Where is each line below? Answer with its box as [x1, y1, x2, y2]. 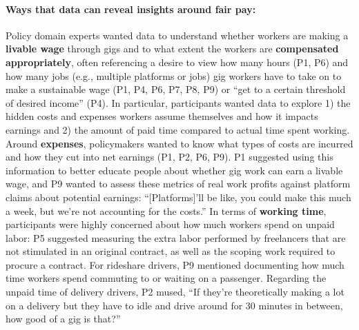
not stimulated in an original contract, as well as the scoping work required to [6, 244, 336, 258]
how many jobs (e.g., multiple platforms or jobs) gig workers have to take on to [6, 68, 342, 83]
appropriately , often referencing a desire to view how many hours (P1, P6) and [6, 54, 349, 69]
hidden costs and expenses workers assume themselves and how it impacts [6, 109, 318, 123]
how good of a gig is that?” [6, 311, 121, 326]
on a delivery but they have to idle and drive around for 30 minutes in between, [6, 298, 343, 312]
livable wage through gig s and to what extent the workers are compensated [6, 41, 339, 56]
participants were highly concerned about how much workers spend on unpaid [6, 217, 335, 231]
